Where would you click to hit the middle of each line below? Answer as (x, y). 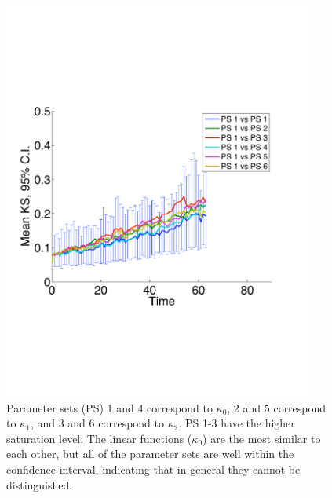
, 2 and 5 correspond (277, 407)
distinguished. (40, 484)
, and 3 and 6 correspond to (97, 423)
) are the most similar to (262, 438)
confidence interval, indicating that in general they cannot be (153, 469)
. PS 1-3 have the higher (237, 423)
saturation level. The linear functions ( (99, 438)
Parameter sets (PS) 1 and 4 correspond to (109, 407)
